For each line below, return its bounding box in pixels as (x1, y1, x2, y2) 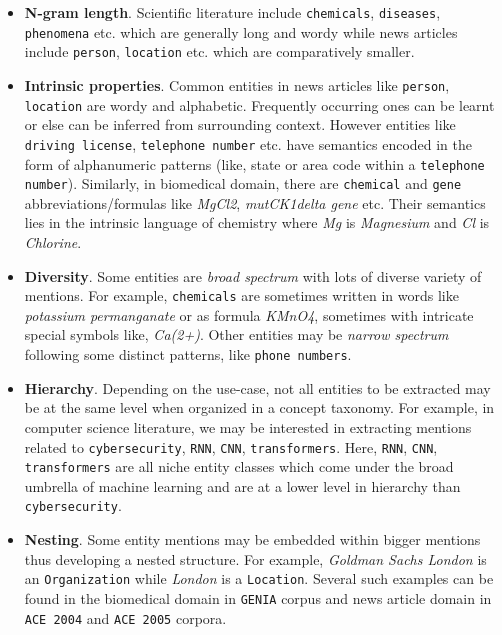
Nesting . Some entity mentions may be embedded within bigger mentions (24, 529, 481, 550)
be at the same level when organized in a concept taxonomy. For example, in (24, 397, 495, 418)
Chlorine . (24, 232, 82, 253)
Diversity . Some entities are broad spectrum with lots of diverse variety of (24, 265, 482, 286)
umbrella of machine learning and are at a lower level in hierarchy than (24, 475, 461, 496)
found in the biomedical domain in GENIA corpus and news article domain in (24, 587, 492, 608)
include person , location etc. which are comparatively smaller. (24, 41, 415, 62)
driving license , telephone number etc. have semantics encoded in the (24, 133, 473, 154)
